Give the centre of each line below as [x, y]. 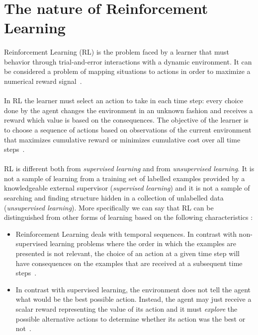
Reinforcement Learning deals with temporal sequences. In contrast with [126, 234]
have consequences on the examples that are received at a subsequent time [129, 263]
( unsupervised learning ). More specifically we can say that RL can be [109, 207]
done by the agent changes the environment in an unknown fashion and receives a [129, 110]
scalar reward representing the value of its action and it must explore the [127, 309]
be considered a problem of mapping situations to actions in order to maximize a [127, 71]
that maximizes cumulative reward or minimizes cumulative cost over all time [122, 139]
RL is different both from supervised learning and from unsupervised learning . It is [129, 168]
